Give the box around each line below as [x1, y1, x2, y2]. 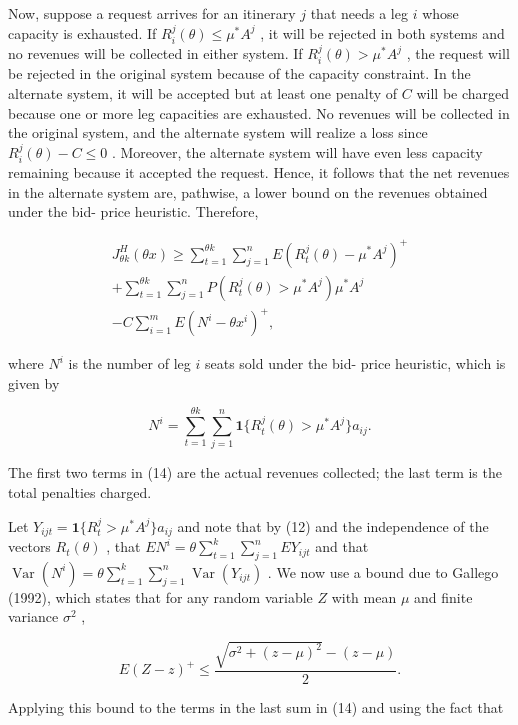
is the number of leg [68, 353, 191, 374]
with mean [331, 586, 397, 607]
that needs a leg [310, 3, 408, 23]
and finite [414, 586, 473, 607]
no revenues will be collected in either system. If [8, 43, 303, 64]
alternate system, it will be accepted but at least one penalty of [8, 83, 398, 104]
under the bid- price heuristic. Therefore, [8, 201, 259, 222]
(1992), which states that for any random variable [8, 586, 313, 607]
